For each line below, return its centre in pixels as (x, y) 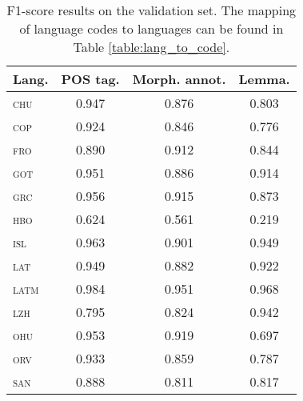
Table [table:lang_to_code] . (151, 47)
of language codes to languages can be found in (151, 28)
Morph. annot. (179, 79)
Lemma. (264, 79)
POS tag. (90, 79)
